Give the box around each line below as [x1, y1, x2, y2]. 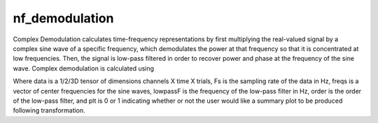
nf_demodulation [13, 10, 114, 26]
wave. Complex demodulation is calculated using [13, 64, 154, 73]
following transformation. [13, 106, 85, 115]
